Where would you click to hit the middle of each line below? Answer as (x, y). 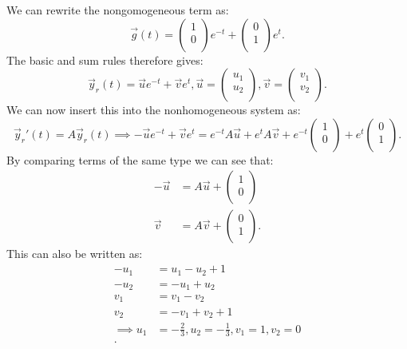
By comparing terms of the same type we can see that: (140, 159)
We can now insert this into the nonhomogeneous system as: (154, 110)
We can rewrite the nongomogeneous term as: (118, 10)
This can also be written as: (75, 254)
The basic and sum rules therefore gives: (105, 59)
